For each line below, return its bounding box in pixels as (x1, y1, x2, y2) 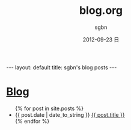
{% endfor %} (14, 117, 50, 125)
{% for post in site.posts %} (14, 105, 84, 112)
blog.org (79, 4, 123, 17)
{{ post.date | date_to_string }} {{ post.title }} (14, 111, 125, 118)
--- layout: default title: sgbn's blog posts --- (6, 64, 117, 71)
